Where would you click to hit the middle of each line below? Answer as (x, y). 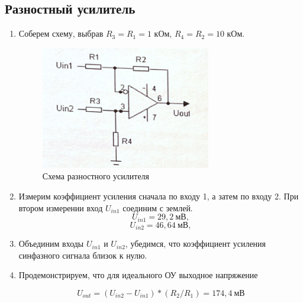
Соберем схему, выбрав (61, 33)
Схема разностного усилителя (96, 176)
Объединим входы (51, 244)
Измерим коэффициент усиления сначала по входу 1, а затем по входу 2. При (159, 196)
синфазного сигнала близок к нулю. (83, 255)
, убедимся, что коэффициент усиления (196, 244)
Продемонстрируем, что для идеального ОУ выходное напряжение (138, 275)
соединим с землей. (158, 207)
